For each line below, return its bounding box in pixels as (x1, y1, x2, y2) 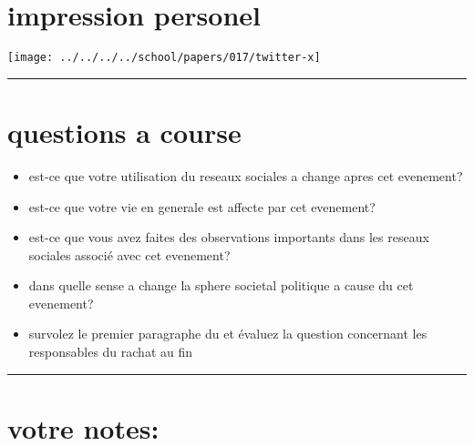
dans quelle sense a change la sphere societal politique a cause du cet (28, 276, 414, 295)
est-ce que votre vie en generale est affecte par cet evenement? (28, 197, 376, 216)
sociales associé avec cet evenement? (28, 245, 231, 264)
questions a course (7, 113, 242, 150)
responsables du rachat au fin (28, 342, 193, 361)
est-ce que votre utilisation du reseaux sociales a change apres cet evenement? (28, 166, 463, 185)
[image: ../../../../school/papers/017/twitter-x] (7, 51, 321, 65)
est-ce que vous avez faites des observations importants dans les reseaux (28, 228, 429, 247)
